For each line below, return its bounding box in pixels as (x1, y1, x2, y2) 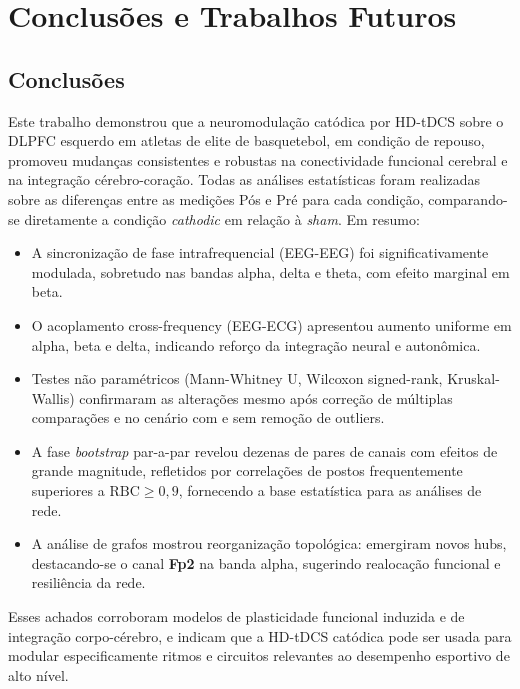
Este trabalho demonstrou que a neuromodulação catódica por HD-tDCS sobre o (8, 110, 504, 131)
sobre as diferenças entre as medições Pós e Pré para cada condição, (8, 188, 424, 209)
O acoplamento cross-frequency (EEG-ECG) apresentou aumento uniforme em (31, 314, 512, 335)
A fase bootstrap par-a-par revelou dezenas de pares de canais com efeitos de (31, 440, 498, 461)
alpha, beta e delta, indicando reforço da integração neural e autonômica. (31, 334, 481, 355)
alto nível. (8, 664, 69, 685)
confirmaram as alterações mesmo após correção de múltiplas (79, 387, 453, 408)
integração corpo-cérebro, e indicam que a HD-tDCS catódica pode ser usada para (8, 625, 512, 646)
